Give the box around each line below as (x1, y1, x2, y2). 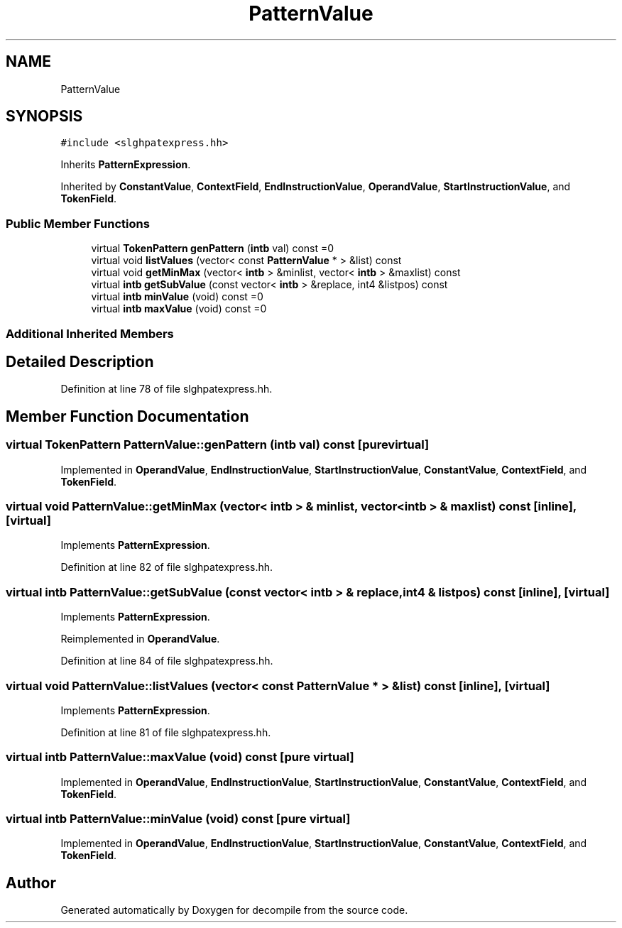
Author (6, 873, 56, 892)
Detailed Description (6, 352, 154, 371)
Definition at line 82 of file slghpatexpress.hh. (60, 561, 273, 574)
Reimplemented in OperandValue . (60, 633, 220, 645)
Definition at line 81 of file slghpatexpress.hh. (60, 726, 271, 738)
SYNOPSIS (6, 107, 83, 126)
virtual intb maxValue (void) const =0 (91, 302, 267, 315)
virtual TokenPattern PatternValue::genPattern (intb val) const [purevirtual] (6, 437, 430, 452)
